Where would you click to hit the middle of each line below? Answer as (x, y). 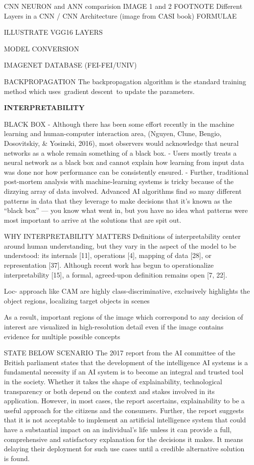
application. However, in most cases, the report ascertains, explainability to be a (125, 401)
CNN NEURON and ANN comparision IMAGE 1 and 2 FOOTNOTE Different (123, 6)
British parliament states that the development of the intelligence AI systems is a (126, 362)
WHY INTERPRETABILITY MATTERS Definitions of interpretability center (122, 236)
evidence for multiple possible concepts (62, 336)
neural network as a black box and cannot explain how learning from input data (124, 162)
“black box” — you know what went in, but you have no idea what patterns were (126, 210)
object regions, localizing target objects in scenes (77, 300)
